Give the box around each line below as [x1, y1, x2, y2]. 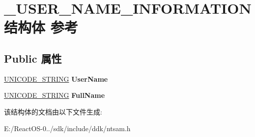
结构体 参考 [4, 17, 78, 37]
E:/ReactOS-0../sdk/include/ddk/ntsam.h [4, 123, 131, 133]
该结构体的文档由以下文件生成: [4, 106, 102, 116]
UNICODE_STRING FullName [4, 90, 105, 100]
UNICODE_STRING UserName [4, 73, 108, 84]
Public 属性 [4, 50, 62, 66]
